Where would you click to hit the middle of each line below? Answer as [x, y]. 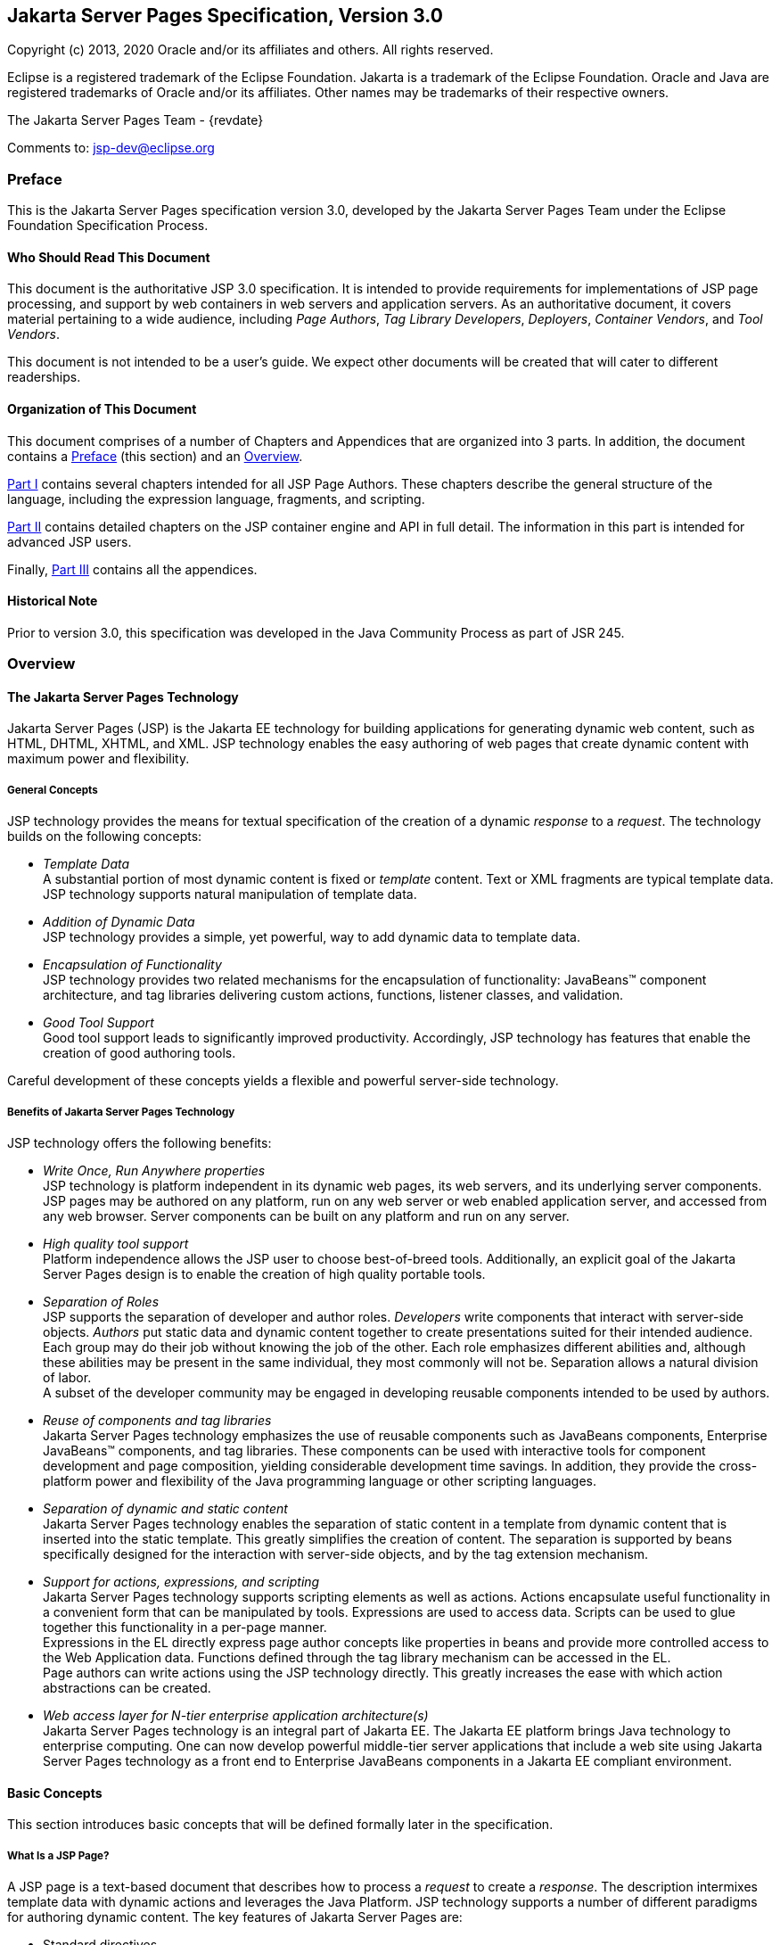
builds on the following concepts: [105, 837]
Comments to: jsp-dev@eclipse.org [111, 148]
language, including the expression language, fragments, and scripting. [216, 499]
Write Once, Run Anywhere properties [154, 1170]
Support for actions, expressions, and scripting [181, 1581]
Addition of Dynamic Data [119, 922]
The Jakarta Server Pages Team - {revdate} [135, 120]
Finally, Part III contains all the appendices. [132, 569]
